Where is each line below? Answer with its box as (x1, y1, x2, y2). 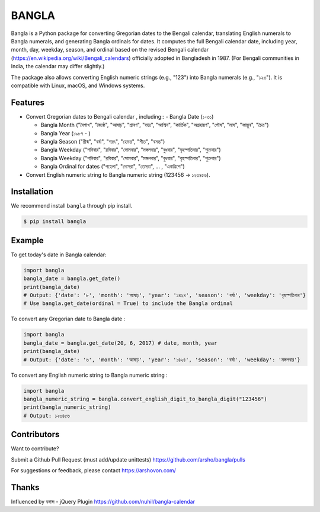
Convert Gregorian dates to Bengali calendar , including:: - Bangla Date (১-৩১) (25, 113, 214, 120)
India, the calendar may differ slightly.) (11, 63, 105, 70)
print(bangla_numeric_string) (23, 404, 111, 411)
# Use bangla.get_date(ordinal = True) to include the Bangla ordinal (23, 300, 233, 307)
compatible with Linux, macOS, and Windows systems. (11, 82, 145, 89)
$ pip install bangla (23, 218, 87, 225)
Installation (11, 187, 53, 197)
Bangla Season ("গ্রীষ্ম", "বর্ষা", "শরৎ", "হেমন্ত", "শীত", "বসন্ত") (40, 138, 165, 145)
